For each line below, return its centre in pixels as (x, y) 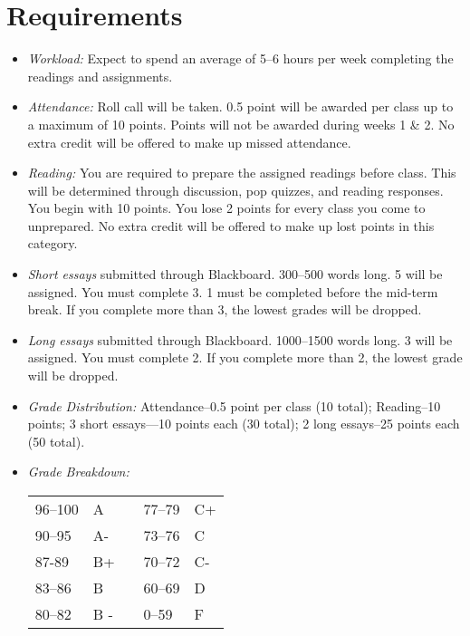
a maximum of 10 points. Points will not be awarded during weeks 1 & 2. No (241, 124)
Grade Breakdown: (78, 472)
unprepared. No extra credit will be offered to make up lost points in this (231, 225)
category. (53, 243)
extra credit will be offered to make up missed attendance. (189, 142)
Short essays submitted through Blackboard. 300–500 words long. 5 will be (235, 274)
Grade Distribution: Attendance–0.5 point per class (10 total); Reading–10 (234, 405)
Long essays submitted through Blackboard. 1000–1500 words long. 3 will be (240, 339)
